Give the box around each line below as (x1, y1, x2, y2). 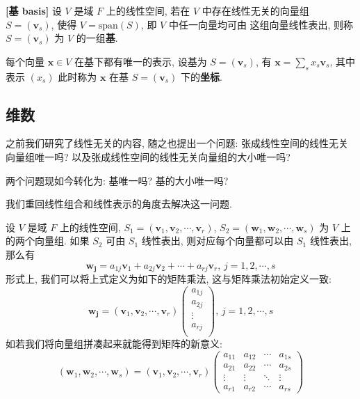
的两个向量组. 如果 (6, 233, 90, 248)
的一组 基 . (76, 31, 118, 45)
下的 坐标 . (180, 69, 222, 84)
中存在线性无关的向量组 (202, 3, 309, 17)
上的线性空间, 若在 (106, 3, 190, 17)
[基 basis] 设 (6, 3, 62, 17)
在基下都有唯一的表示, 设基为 (74, 54, 207, 68)
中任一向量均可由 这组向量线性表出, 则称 (168, 17, 354, 31)
